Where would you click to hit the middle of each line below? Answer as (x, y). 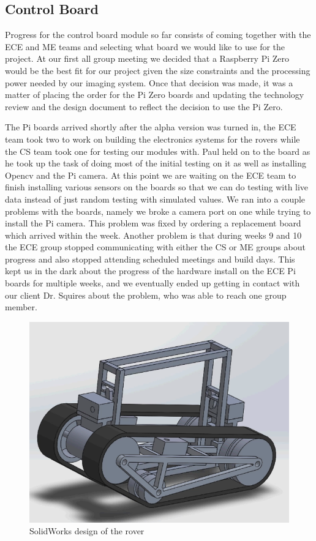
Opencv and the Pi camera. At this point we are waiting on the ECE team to (151, 175)
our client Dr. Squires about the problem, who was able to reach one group (146, 295)
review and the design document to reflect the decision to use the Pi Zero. (144, 106)
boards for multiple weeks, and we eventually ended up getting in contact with (152, 283)
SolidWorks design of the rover (87, 531)
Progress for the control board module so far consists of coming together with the (158, 35)
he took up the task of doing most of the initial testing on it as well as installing (156, 163)
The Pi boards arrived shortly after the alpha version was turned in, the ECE (151, 127)
